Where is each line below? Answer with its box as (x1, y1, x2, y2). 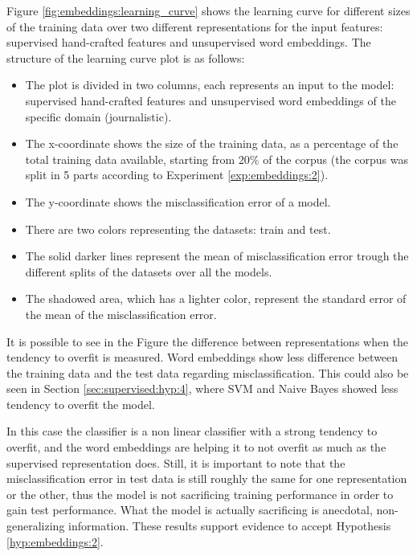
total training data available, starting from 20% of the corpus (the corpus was (25, 150, 408, 167)
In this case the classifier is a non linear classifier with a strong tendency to (6, 423, 378, 439)
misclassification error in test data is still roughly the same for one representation (6, 470, 407, 487)
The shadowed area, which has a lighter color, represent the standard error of (25, 290, 407, 307)
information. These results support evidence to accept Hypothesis (68, 517, 391, 534)
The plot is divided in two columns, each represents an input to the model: (25, 76, 395, 93)
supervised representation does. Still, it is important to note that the (6, 454, 345, 471)
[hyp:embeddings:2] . (6, 533, 104, 550)
